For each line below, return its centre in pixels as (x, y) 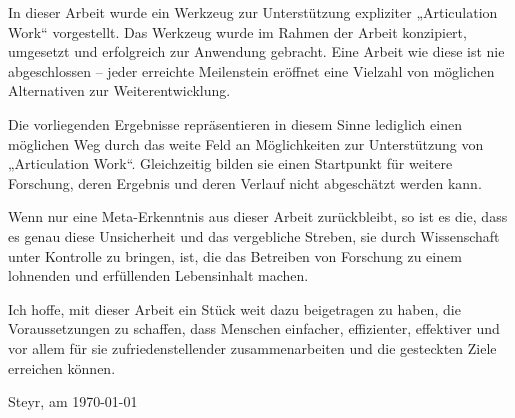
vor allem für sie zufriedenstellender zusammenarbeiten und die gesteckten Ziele (252, 347)
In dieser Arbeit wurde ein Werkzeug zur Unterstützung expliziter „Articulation (253, 12)
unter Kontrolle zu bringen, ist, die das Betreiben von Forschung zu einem (235, 255)
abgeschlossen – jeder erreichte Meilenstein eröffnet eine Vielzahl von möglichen (251, 70)
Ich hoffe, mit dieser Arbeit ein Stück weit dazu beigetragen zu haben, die (234, 308)
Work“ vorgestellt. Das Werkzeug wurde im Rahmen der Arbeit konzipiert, (237, 31)
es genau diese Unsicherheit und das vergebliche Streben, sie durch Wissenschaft (254, 235)
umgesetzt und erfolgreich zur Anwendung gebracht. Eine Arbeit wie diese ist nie (256, 51)
